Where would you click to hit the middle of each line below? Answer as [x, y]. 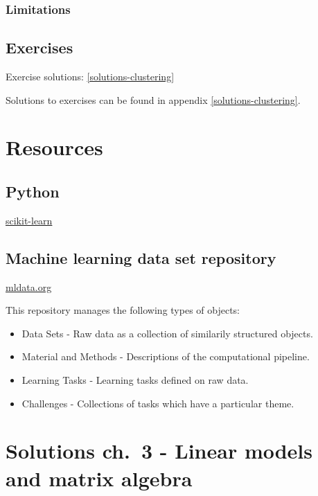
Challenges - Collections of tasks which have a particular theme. [158, 403]
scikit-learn [29, 220]
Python [33, 191]
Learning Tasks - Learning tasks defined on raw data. [135, 379]
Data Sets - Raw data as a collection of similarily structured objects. [167, 333]
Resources [54, 147]
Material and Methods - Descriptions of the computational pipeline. [166, 356]
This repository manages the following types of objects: [123, 310]
